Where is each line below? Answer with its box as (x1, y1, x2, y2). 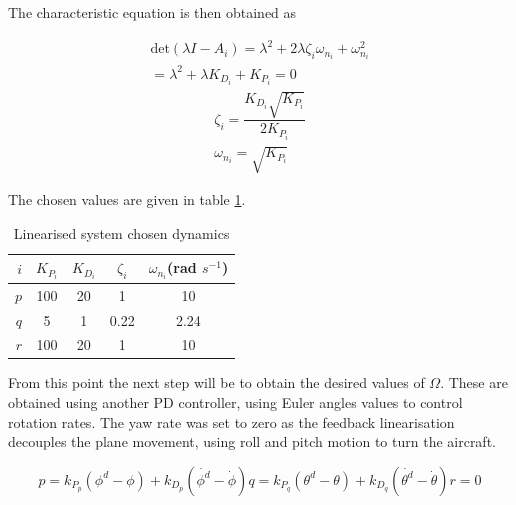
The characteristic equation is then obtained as (8, 2, 297, 22)
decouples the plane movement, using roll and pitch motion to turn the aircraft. (8, 431, 496, 452)
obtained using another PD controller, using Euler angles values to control (8, 392, 463, 413)
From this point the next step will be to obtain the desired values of (8, 372, 425, 393)
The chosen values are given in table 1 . (8, 189, 246, 210)
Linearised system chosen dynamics (13, 222, 230, 243)
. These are (440, 372, 508, 393)
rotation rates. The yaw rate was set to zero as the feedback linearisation (8, 411, 455, 432)
